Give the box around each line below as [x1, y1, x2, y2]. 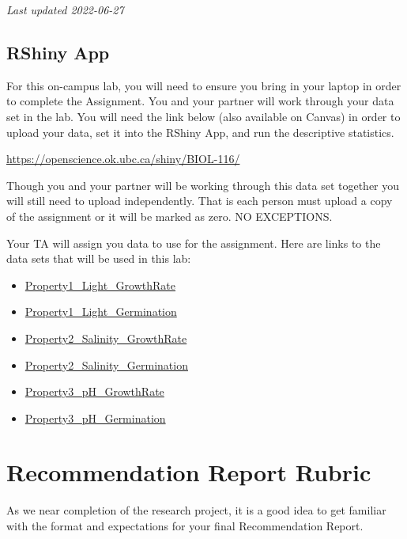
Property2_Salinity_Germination [24, 356, 188, 373]
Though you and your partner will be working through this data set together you [6, 177, 400, 193]
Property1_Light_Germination [24, 303, 177, 320]
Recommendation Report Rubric [6, 456, 371, 488]
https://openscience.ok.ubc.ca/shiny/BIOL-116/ [6, 150, 240, 167]
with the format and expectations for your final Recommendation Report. [6, 518, 364, 534]
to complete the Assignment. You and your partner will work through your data [6, 93, 394, 109]
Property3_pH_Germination [24, 409, 166, 426]
